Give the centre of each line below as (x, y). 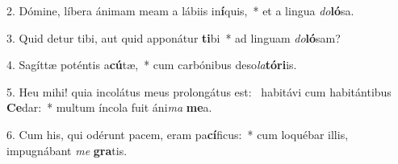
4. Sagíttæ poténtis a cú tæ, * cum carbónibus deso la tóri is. (152, 65)
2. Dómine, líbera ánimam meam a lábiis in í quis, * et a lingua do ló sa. (180, 10)
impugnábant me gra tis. (67, 150)
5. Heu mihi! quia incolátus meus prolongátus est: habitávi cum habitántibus (199, 91)
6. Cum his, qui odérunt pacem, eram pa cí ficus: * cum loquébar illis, (178, 134)
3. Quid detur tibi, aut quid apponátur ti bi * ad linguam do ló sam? (174, 37)
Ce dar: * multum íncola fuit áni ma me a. (109, 107)
